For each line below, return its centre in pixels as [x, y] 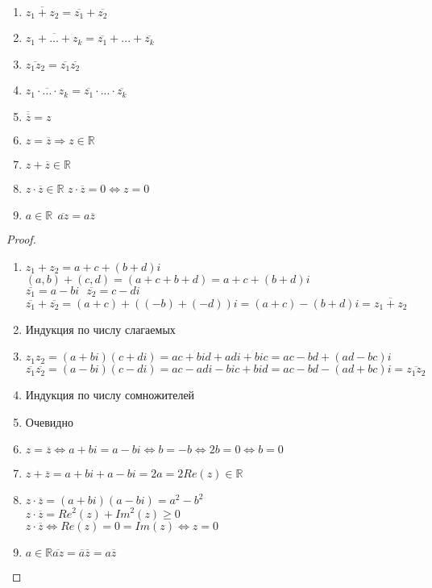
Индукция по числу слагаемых [100, 329]
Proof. [21, 239]
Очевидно [49, 421]
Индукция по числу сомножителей [110, 395]
